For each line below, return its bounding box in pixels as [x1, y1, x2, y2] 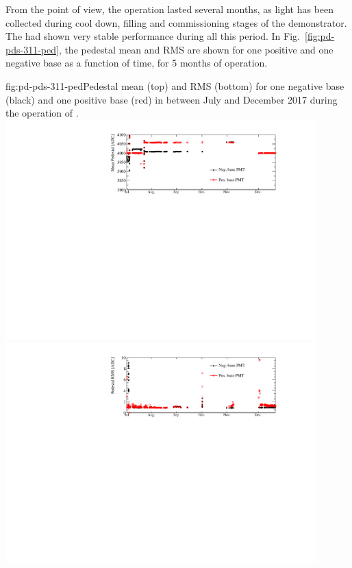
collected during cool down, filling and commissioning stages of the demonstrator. [5, 15, 347, 29]
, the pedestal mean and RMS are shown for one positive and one [58, 42, 334, 56]
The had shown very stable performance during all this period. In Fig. [5, 29, 300, 43]
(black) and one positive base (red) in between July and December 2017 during [5, 92, 338, 106]
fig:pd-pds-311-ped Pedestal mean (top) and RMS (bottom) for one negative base [5, 78, 344, 93]
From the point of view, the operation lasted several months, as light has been [5, 2, 334, 16]
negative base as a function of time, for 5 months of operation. [5, 56, 268, 70]
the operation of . [5, 106, 79, 120]
